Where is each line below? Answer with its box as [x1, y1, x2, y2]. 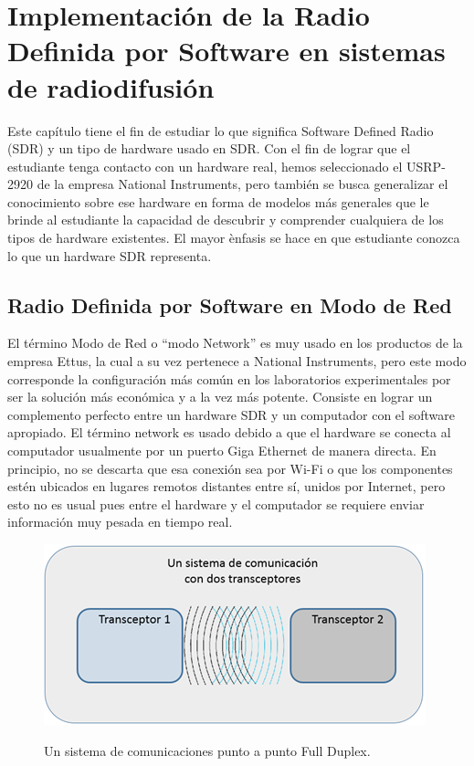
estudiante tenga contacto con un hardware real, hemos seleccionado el [7, 156, 403, 175]
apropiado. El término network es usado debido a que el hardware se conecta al [7, 423, 451, 442]
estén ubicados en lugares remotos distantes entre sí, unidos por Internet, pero [7, 477, 446, 496]
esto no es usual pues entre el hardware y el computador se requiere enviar [7, 494, 425, 513]
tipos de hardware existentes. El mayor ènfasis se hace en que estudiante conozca [7, 228, 460, 247]
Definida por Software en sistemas [7, 32, 446, 69]
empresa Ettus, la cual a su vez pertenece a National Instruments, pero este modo [7, 352, 467, 371]
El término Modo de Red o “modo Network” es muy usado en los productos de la [7, 333, 463, 352]
